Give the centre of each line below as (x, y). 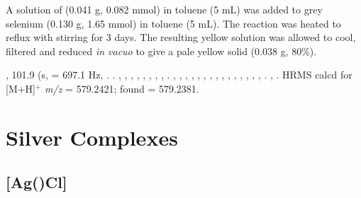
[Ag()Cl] (37, 182)
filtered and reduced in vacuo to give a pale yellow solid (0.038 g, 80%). (161, 51)
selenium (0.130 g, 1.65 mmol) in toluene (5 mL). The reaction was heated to (173, 23)
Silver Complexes (92, 137)
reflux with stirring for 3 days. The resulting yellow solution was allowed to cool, (181, 37)
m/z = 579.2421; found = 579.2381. (122, 88)
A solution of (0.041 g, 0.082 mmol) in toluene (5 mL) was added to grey (164, 9)
